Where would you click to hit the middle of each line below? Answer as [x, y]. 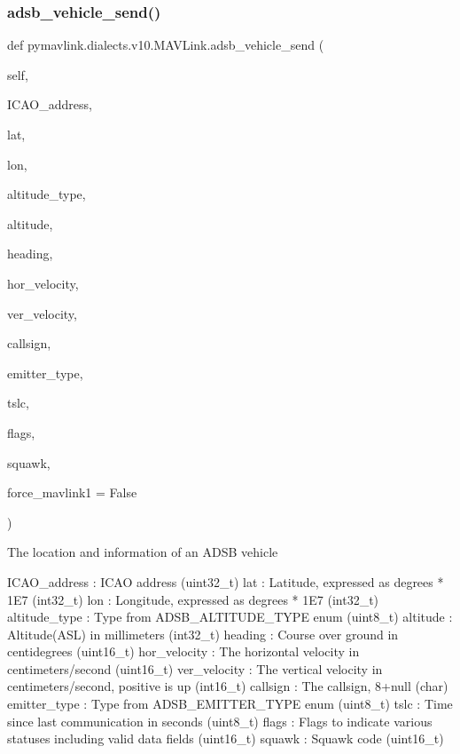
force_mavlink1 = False [72, 492]
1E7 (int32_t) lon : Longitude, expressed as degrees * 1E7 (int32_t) [193, 599]
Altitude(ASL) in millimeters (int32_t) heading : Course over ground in [203, 634]
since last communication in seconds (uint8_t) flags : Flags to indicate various [220, 721]
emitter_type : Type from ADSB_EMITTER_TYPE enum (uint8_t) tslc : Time [230, 704]
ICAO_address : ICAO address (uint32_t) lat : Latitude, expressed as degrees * [226, 581]
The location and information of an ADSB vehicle [143, 552]
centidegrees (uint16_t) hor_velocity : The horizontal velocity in [183, 651]
